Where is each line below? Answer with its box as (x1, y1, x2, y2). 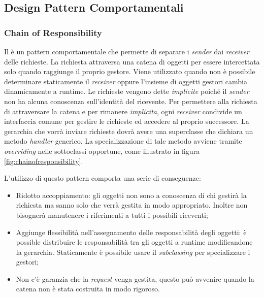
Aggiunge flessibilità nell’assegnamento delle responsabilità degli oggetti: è (16, 226, 247, 237)
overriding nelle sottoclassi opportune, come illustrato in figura (4, 145, 200, 156)
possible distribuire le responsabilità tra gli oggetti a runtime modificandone (16, 237, 253, 247)
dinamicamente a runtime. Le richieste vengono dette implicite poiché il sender (4, 86, 249, 96)
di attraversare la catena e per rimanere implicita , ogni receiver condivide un (4, 106, 242, 116)
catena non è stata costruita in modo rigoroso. (16, 283, 160, 294)
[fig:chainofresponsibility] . (4, 155, 83, 166)
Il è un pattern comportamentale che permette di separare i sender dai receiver (4, 46, 250, 56)
